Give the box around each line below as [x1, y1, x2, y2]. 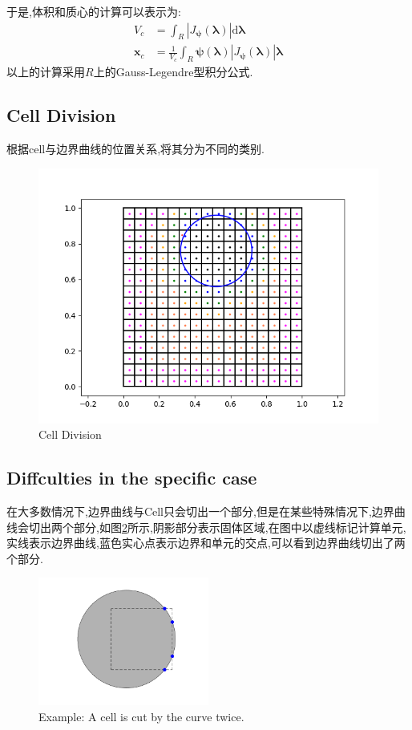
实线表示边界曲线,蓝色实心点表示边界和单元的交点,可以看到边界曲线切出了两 [6, 534, 406, 551]
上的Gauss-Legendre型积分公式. [93, 63, 253, 80]
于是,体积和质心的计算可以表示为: [6, 3, 181, 19]
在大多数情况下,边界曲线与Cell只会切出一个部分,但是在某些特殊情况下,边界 [6, 503, 394, 520]
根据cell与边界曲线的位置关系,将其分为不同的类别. [6, 140, 265, 157]
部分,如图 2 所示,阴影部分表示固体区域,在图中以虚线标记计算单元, [73, 518, 406, 535]
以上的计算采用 [6, 63, 85, 80]
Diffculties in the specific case [6, 465, 257, 490]
